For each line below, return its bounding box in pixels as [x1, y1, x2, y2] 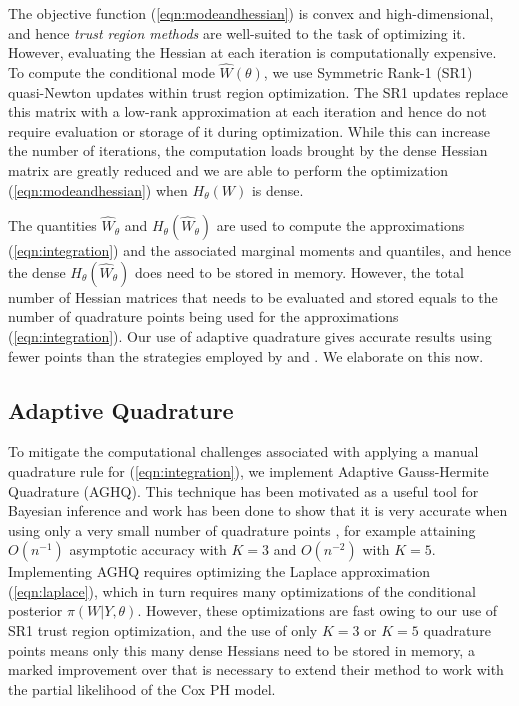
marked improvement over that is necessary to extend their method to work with [8, 659, 504, 680]
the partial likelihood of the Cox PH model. [8, 678, 276, 699]
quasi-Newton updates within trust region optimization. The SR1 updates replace [8, 81, 508, 102]
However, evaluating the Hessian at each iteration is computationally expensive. [8, 42, 497, 63]
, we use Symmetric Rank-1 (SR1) [263, 62, 473, 82]
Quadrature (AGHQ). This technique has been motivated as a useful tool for [8, 480, 479, 501]
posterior [8, 600, 63, 621]
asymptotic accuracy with [69, 539, 227, 560]
